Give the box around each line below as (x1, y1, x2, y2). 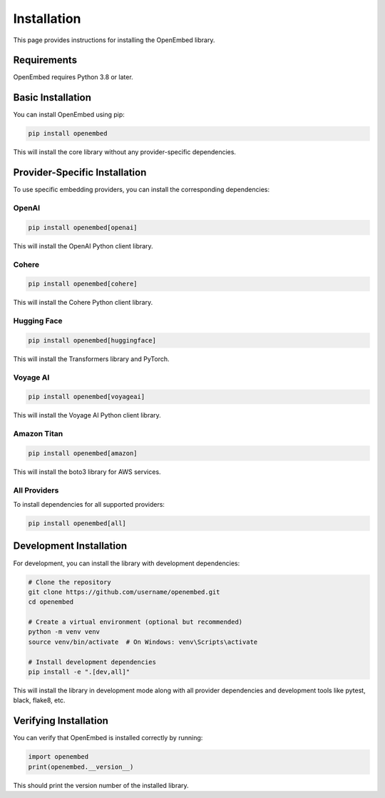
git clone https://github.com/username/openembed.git (28, 587, 220, 596)
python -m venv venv (28, 628, 100, 636)
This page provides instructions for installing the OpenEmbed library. (13, 36, 215, 44)
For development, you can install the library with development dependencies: (13, 559, 240, 567)
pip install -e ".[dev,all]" (28, 668, 130, 676)
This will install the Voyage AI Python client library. (13, 411, 162, 420)
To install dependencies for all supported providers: (13, 500, 165, 509)
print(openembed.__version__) (28, 762, 134, 771)
